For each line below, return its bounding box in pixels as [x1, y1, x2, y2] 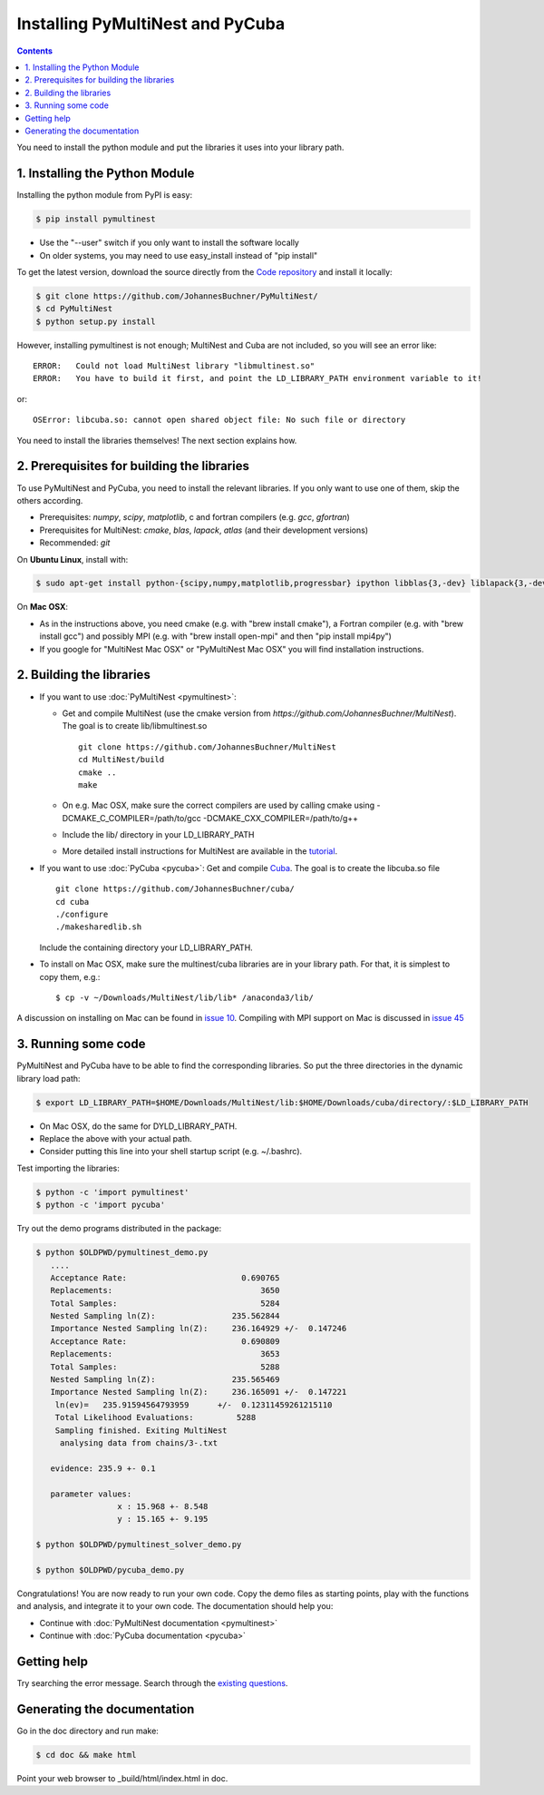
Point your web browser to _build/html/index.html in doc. [16, 1772, 228, 1783]
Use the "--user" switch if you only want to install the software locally [39, 237, 299, 249]
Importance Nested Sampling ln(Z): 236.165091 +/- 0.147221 [50, 1387, 347, 1398]
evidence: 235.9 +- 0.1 [50, 1463, 156, 1474]
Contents [16, 45, 53, 56]
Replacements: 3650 [50, 1285, 280, 1296]
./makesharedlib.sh [55, 922, 142, 932]
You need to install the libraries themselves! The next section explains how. [16, 435, 297, 446]
